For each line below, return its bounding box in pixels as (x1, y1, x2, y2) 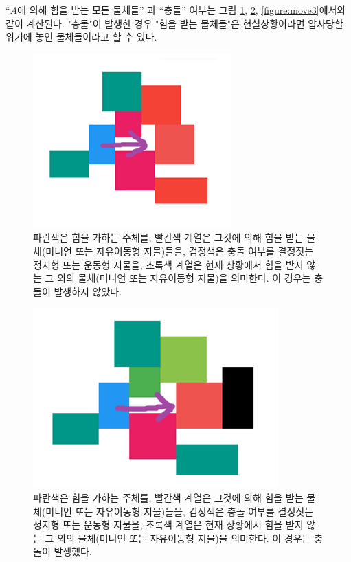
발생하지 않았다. (54, 284, 122, 298)
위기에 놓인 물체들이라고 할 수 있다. (5, 30, 157, 44)
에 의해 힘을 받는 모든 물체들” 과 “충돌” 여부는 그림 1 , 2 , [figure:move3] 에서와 (17, 3, 346, 16)
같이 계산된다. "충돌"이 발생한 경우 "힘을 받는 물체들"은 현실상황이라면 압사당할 (5, 16, 343, 30)
